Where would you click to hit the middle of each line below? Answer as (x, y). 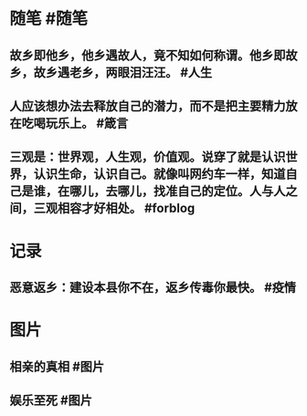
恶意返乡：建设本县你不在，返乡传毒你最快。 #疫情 (153, 287)
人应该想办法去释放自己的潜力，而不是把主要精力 (148, 106)
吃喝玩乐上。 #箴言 (75, 123)
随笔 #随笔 (49, 19)
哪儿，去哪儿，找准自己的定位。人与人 (177, 191)
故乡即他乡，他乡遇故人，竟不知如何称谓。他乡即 (148, 55)
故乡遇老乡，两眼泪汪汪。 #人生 (123, 73)
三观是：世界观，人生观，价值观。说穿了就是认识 (148, 157)
